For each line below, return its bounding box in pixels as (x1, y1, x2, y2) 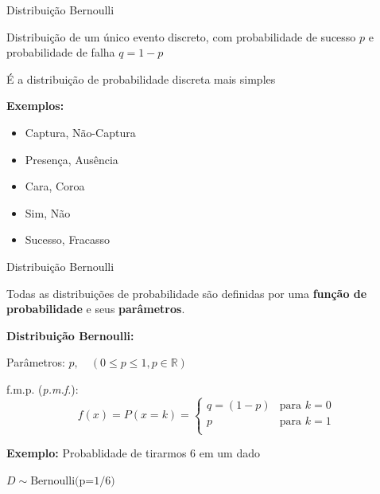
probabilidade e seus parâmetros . (6, 300, 185, 317)
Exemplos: (6, 97, 64, 114)
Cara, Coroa (25, 178, 85, 194)
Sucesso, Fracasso (25, 231, 111, 248)
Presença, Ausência (25, 151, 118, 167)
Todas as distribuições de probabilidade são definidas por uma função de (6, 284, 367, 301)
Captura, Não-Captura (25, 123, 136, 140)
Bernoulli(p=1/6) (30, 475, 115, 487)
